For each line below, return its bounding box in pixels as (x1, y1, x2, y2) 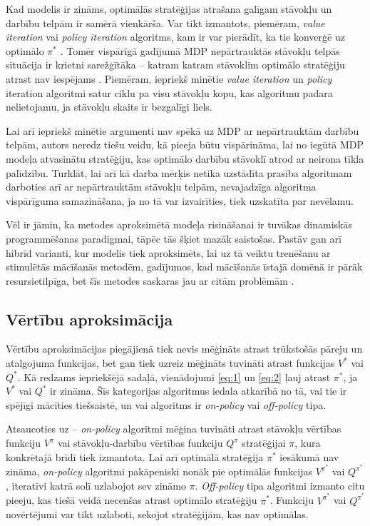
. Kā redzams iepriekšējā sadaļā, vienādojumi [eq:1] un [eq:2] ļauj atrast (17, 369, 331, 384)
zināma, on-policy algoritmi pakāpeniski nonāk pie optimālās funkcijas (6, 464, 312, 479)
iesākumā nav (279, 449, 339, 464)
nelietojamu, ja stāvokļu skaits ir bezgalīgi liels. (6, 99, 212, 114)
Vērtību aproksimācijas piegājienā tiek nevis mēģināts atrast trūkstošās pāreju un (6, 341, 363, 356)
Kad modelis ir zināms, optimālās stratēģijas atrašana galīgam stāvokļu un (6, 1, 332, 16)
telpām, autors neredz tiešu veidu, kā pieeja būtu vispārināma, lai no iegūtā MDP (6, 137, 364, 152)
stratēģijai (242, 435, 286, 450)
